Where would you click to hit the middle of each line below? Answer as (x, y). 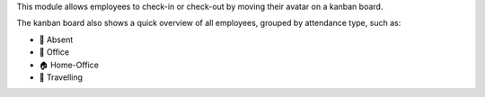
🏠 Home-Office (69, 65)
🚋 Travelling (61, 77)
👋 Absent (56, 40)
